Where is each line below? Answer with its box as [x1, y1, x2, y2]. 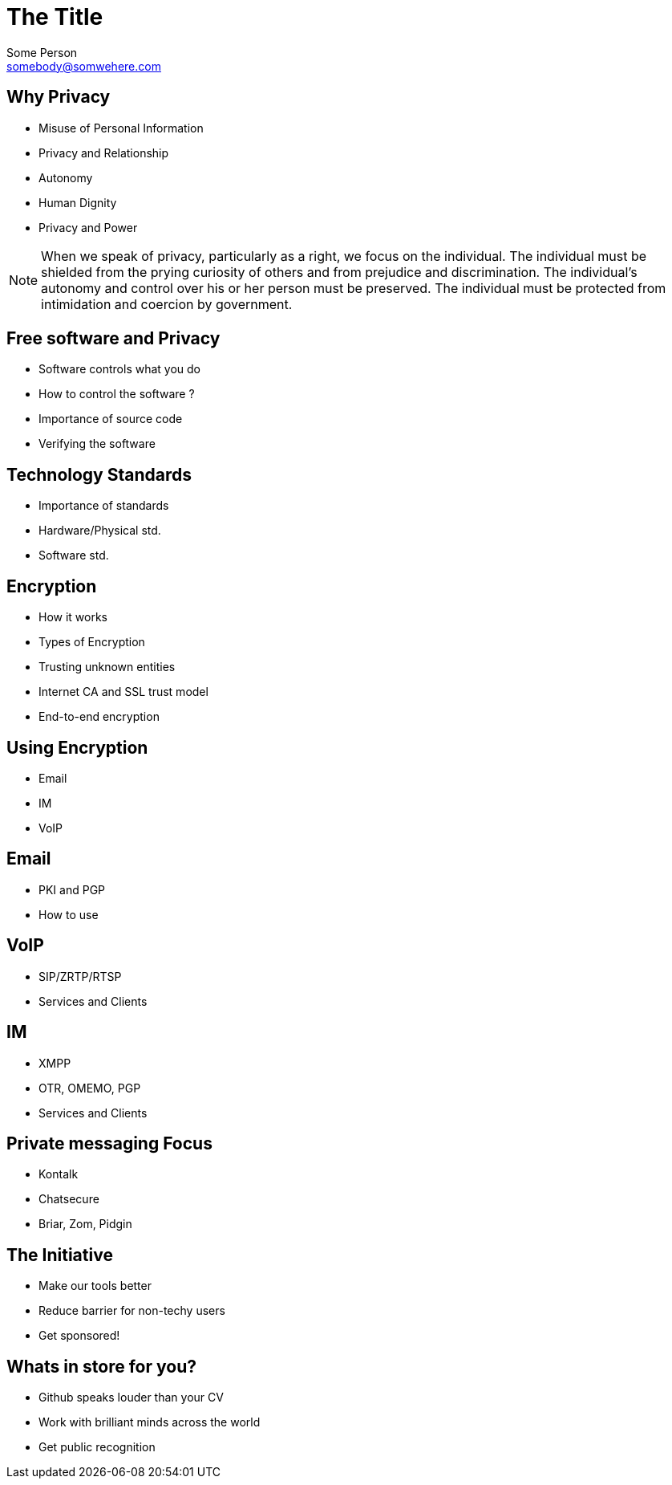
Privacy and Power [38, 220, 138, 234]
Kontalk [38, 1167, 79, 1182]
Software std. [38, 548, 109, 563]
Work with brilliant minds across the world [38, 1415, 261, 1430]
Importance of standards [38, 498, 169, 513]
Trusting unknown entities [38, 660, 176, 674]
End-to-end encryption [38, 710, 160, 724]
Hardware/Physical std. [38, 523, 161, 538]
